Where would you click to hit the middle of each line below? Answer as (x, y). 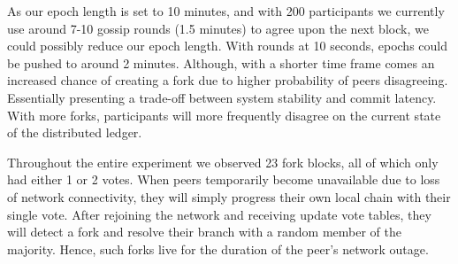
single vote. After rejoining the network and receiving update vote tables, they (219, 214)
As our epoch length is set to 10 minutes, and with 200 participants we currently (226, 11)
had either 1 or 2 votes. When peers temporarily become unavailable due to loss (224, 179)
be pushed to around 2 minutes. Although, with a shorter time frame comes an (221, 62)
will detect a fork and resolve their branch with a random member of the (204, 232)
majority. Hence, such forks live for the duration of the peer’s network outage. (218, 248)
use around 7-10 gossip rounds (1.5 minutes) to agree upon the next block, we (218, 28)
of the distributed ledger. (75, 132)
